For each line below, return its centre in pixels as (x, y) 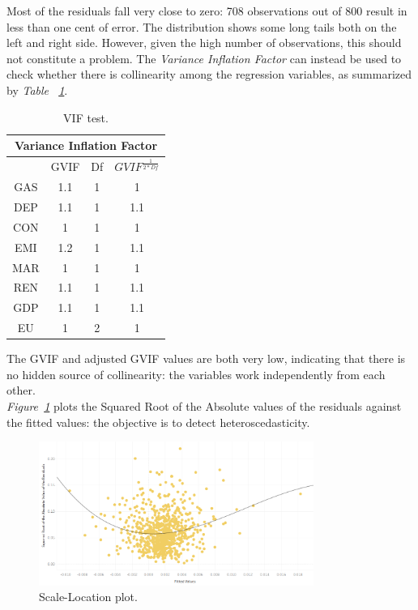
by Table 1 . (37, 90)
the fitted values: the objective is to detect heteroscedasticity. (158, 422)
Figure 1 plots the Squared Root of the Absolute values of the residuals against (204, 405)
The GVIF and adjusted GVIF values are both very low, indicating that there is (206, 358)
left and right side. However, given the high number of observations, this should (204, 43)
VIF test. (86, 117)
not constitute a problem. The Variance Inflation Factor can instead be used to (204, 58)
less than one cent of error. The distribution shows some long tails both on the (202, 26)
